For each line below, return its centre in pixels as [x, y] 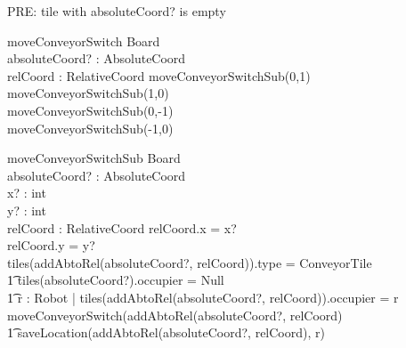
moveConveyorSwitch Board [84, 40]
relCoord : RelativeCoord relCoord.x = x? [122, 227]
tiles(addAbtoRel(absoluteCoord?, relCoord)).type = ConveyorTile [190, 262]
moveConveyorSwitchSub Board [94, 158]
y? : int [27, 210]
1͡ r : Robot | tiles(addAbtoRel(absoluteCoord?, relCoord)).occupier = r [203, 297]
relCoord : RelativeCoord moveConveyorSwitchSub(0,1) [159, 75]
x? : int [27, 193]
